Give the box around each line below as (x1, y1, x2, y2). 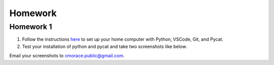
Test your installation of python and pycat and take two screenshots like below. (22, 43, 187, 49)
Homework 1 (9, 22, 52, 31)
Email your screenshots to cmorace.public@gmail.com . (9, 53, 125, 59)
